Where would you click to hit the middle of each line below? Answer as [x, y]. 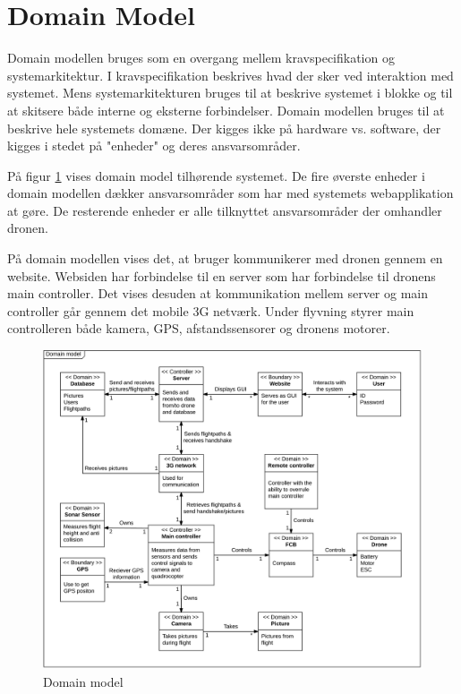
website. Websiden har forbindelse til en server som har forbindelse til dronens [222, 275]
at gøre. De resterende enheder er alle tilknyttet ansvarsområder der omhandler [225, 210]
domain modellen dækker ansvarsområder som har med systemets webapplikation [230, 193]
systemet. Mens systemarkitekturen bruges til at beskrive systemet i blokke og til [230, 93]
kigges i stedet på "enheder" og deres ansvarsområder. [154, 146]
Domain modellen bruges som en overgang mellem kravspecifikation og [201, 58]
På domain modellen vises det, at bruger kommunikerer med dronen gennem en [225, 258]
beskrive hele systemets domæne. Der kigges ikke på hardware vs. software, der [224, 128]
